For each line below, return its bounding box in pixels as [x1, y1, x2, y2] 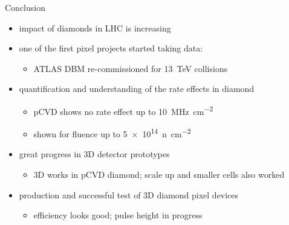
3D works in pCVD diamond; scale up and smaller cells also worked [33, 168, 285, 181]
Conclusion [5, 1, 45, 13]
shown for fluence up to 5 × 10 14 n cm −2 [33, 126, 191, 140]
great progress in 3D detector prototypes [19, 148, 170, 160]
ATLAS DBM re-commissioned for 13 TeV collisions [33, 62, 228, 74]
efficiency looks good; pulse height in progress [33, 209, 203, 221]
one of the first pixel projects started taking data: [19, 42, 203, 54]
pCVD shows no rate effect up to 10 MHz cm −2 [33, 103, 213, 117]
